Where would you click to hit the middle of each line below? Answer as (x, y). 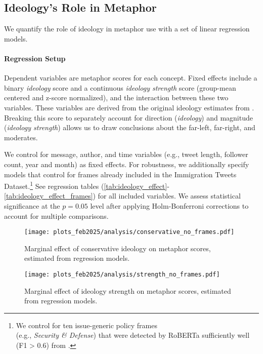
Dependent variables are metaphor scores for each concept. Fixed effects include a (131, 78)
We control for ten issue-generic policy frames (86, 325)
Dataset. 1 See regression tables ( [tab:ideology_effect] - (87, 185)
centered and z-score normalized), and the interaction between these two (116, 97)
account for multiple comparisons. (56, 215)
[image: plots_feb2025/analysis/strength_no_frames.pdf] (122, 274)
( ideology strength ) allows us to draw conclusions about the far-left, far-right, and (130, 127)
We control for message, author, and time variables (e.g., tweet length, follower (126, 154)
